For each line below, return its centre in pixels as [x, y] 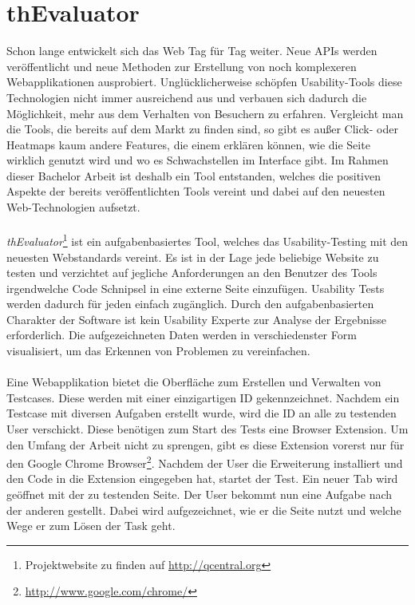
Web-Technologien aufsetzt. [73, 207]
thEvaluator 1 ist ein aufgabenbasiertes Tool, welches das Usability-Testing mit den [207, 240]
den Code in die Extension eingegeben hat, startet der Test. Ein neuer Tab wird [202, 478]
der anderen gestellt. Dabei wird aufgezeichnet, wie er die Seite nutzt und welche [204, 510]
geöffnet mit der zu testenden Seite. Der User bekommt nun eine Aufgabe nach [200, 494]
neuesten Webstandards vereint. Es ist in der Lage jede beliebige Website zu [193, 257]
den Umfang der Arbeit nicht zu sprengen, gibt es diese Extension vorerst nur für [206, 444]
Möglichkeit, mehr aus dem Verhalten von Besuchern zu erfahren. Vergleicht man [205, 113]
